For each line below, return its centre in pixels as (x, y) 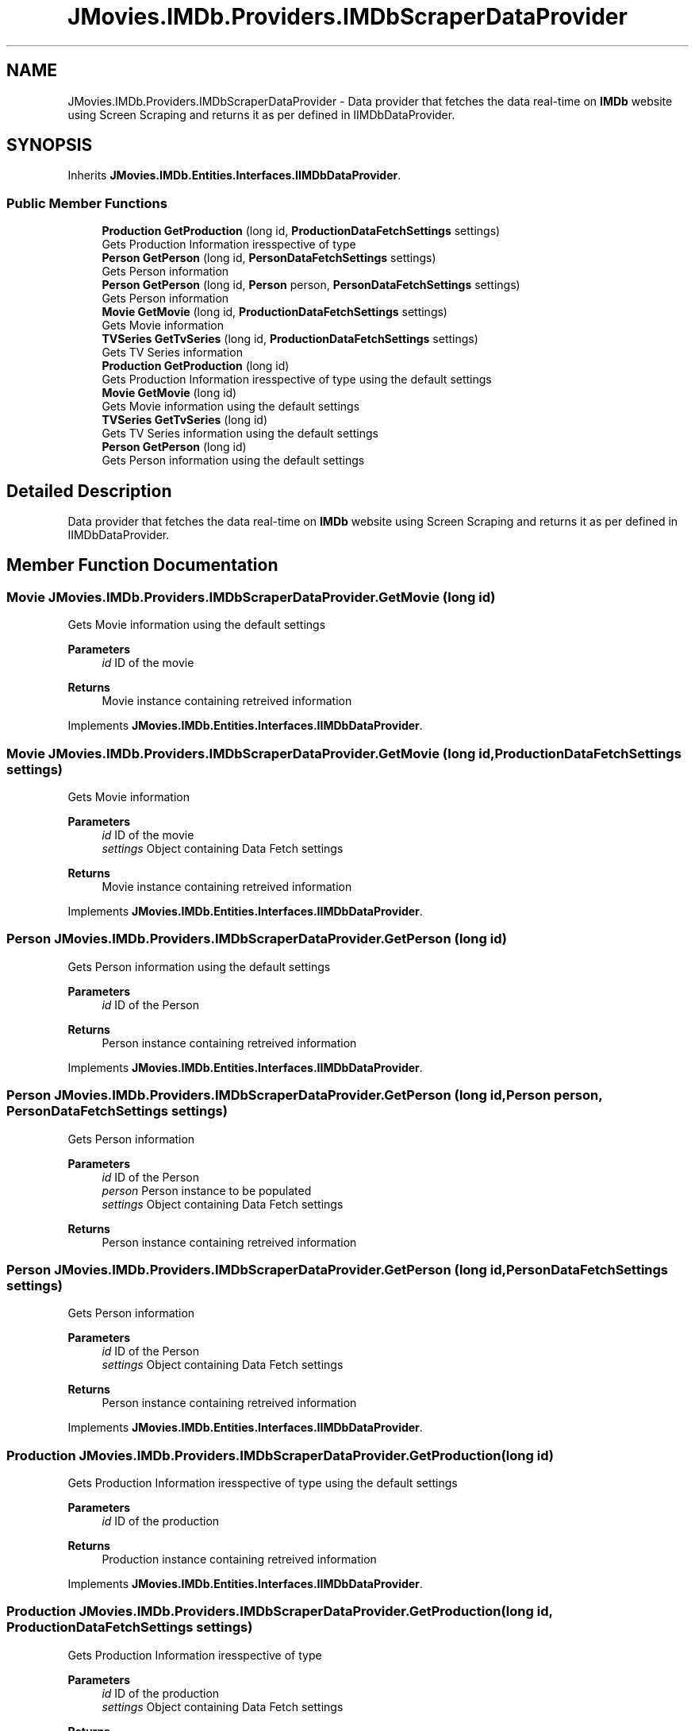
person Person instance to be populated (207, 1190)
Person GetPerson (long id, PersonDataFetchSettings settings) (269, 258)
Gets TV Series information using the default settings (240, 434)
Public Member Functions (87, 203)
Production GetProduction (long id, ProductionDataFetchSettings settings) (301, 231)
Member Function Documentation (142, 565)
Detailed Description (89, 491)
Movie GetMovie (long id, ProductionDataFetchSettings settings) (275, 312)
